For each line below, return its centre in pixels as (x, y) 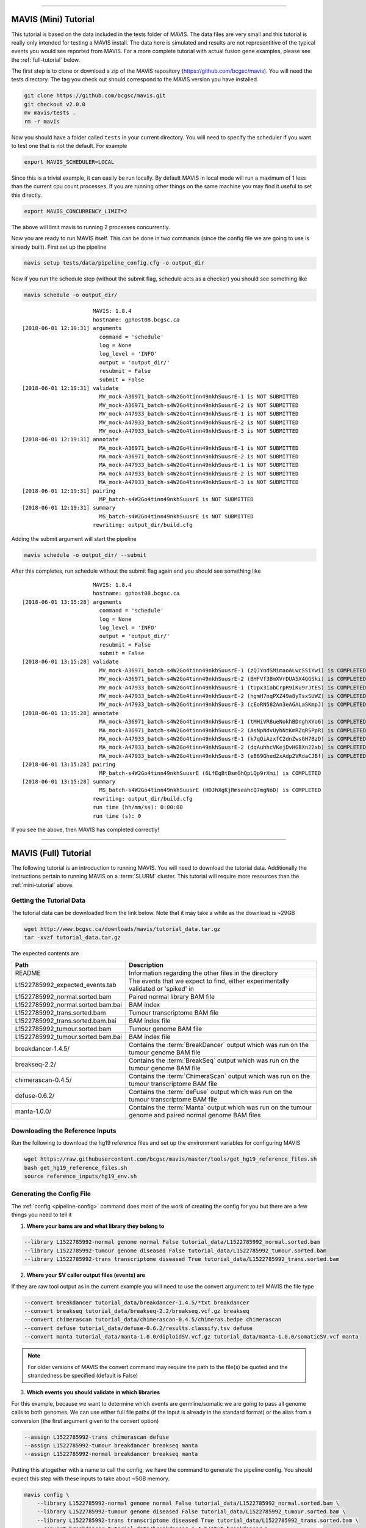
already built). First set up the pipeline (59, 247)
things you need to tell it (41, 1215)
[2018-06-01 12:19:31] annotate (70, 439)
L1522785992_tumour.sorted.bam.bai (68, 1037)
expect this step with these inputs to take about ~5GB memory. (91, 1478)
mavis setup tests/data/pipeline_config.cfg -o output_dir (114, 263)
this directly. (27, 195)
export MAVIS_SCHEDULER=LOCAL (69, 162)
